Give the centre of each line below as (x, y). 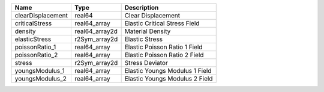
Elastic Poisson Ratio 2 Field (164, 55)
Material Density (148, 31)
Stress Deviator (146, 63)
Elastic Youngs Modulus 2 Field (169, 78)
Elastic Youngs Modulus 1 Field (168, 71)
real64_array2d (96, 31)
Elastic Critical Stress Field (162, 23)
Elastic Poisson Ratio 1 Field (163, 47)
